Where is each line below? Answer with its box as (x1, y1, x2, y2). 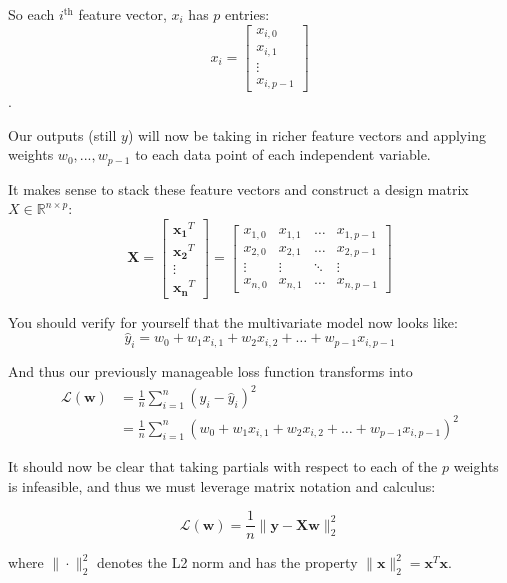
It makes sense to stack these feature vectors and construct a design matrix (8, 178, 469, 199)
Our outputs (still (8, 124, 117, 145)
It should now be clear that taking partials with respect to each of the (8, 455, 438, 476)
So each (8, 4, 55, 24)
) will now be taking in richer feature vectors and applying (127, 124, 486, 145)
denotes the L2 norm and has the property (96, 552, 358, 573)
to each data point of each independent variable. (135, 144, 431, 165)
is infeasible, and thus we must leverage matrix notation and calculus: (8, 475, 436, 496)
